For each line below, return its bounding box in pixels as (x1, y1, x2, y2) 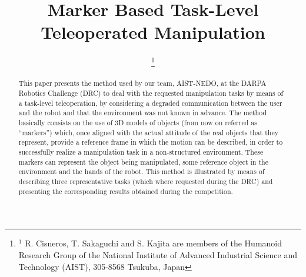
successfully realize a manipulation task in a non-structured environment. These (18, 147, 264, 157)
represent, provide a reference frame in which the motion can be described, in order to (18, 137, 283, 147)
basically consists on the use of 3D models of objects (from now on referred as (18, 118, 257, 128)
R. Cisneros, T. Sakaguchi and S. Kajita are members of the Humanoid (25, 237, 282, 249)
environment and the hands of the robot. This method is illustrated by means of (18, 166, 265, 176)
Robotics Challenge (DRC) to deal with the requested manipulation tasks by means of (18, 88, 284, 98)
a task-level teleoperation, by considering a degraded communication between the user (18, 98, 282, 108)
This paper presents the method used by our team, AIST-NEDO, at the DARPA (18, 78, 267, 88)
